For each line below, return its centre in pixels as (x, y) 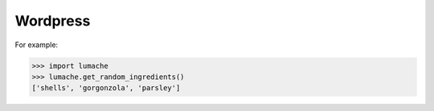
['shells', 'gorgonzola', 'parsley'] (106, 88)
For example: (37, 45)
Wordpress (53, 21)
